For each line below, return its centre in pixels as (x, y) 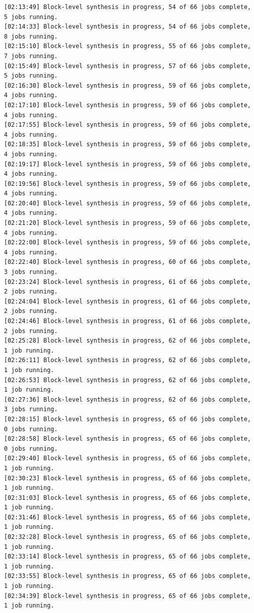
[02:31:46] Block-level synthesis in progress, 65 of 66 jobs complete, (127, 517)
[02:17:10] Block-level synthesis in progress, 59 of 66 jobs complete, (127, 105)
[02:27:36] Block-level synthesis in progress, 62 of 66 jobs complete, (127, 399)
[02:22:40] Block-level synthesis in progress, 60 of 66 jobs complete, (127, 262)
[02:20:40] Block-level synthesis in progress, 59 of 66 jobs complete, (127, 203)
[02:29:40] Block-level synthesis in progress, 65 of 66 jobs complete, (127, 458)
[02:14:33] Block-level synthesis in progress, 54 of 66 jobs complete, (127, 27)
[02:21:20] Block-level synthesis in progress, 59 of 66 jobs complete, (127, 223)
